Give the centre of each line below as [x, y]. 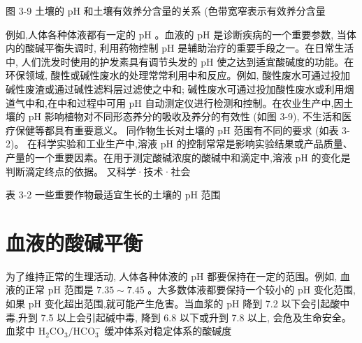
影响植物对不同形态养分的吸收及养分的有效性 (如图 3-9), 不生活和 [193, 116]
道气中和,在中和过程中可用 [66, 102]
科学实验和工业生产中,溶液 [97, 144]
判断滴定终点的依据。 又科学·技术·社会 [98, 171]
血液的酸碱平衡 [74, 242]
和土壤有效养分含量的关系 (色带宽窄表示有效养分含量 [204, 10]
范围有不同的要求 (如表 [286, 130]
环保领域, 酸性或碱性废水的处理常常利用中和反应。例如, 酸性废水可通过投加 [178, 75]
